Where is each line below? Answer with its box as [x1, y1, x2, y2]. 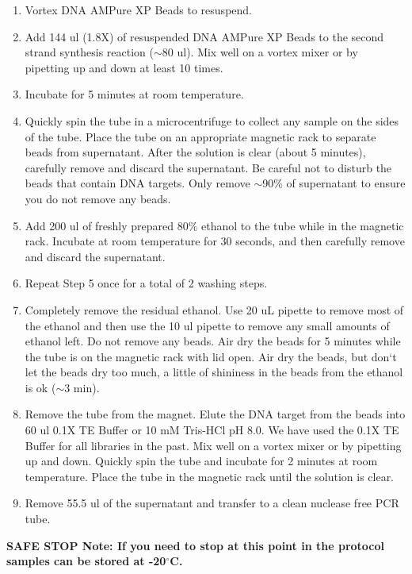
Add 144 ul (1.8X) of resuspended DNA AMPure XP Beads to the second [25, 28, 384, 44]
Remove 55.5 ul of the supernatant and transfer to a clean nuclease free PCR [25, 495, 399, 511]
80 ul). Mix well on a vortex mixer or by [162, 44, 358, 60]
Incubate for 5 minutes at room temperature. [25, 86, 244, 102]
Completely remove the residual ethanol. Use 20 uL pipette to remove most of [25, 301, 404, 318]
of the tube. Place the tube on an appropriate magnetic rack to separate [25, 128, 376, 144]
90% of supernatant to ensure [262, 175, 406, 191]
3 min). [64, 379, 100, 395]
